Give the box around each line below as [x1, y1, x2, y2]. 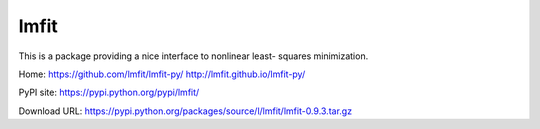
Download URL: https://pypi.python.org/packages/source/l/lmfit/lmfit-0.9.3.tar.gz [18, 105, 353, 117]
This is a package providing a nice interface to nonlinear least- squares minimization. [18, 50, 369, 62]
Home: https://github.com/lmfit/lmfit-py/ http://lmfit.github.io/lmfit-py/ [18, 68, 306, 80]
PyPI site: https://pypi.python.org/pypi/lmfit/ [18, 86, 200, 99]
